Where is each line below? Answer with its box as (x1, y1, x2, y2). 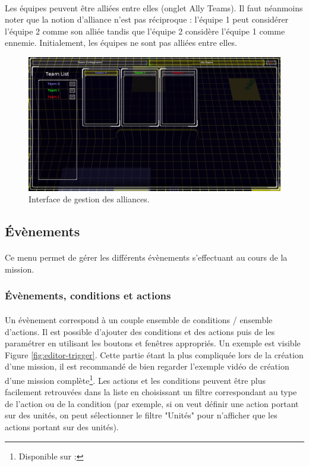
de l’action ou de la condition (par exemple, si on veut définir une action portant (5, 397, 299, 409)
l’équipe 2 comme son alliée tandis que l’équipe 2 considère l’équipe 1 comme (5, 24, 285, 37)
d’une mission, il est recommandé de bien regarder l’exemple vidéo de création (5, 360, 289, 373)
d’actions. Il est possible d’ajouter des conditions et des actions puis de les (5, 325, 275, 337)
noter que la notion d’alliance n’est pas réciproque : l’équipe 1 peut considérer (5, 13, 289, 26)
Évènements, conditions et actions (5, 288, 171, 303)
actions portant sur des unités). (5, 420, 119, 433)
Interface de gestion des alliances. (29, 193, 150, 205)
